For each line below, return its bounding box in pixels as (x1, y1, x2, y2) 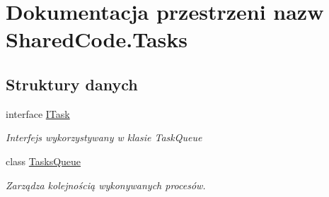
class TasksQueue (6, 153, 81, 168)
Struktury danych (6, 73, 138, 95)
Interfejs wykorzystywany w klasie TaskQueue (6, 130, 202, 145)
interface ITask (6, 106, 70, 121)
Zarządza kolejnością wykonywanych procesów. (6, 177, 206, 192)
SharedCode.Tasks (6, 25, 187, 54)
